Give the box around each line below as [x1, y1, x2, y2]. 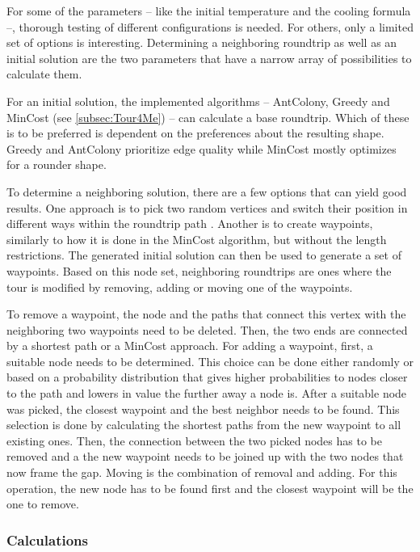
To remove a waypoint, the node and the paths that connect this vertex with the [6, 305, 406, 322]
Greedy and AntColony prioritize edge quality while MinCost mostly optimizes [6, 140, 397, 157]
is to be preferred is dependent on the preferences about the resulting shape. [6, 124, 384, 141]
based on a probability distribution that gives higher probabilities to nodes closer [6, 369, 408, 386]
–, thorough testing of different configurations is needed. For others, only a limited [6, 18, 414, 35]
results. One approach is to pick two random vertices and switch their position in [6, 199, 408, 216]
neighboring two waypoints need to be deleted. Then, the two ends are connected [6, 321, 408, 338]
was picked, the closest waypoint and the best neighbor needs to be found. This [6, 400, 400, 417]
